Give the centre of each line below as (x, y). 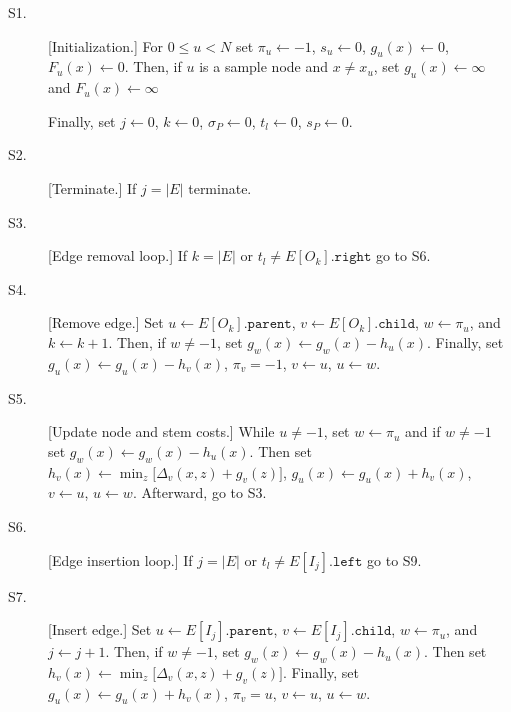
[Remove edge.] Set (106, 322)
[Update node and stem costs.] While (161, 431)
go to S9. (394, 559)
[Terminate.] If (92, 187)
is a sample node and (264, 66)
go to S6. (403, 255)
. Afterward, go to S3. (199, 492)
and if (423, 431)
